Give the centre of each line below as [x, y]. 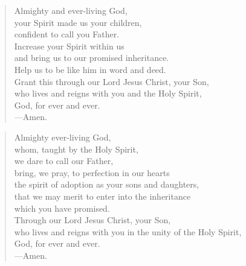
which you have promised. [62, 208]
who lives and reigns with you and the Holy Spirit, [108, 93]
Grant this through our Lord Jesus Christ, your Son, [112, 81]
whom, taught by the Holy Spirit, [76, 149]
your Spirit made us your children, [78, 22]
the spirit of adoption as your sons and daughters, [107, 184]
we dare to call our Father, [64, 161]
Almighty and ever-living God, [71, 10]
